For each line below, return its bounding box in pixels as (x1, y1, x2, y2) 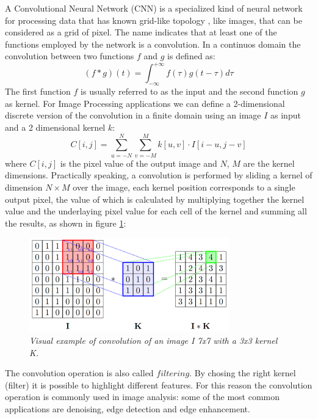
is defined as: (167, 49, 215, 62)
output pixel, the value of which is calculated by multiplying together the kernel (5, 192, 305, 205)
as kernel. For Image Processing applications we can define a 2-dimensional (5, 97, 285, 109)
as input (270, 109, 301, 122)
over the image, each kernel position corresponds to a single (73, 180, 295, 193)
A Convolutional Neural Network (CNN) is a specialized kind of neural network (5, 2, 303, 14)
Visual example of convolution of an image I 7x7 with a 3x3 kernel (29, 333, 278, 346)
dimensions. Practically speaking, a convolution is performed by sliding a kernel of (5, 169, 313, 181)
